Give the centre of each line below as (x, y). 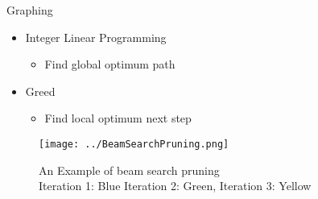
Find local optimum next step (118, 118)
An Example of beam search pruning (129, 170)
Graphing (30, 10)
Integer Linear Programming (96, 37)
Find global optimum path (110, 64)
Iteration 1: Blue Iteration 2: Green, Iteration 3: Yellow (175, 186)
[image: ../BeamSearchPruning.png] (134, 144)
